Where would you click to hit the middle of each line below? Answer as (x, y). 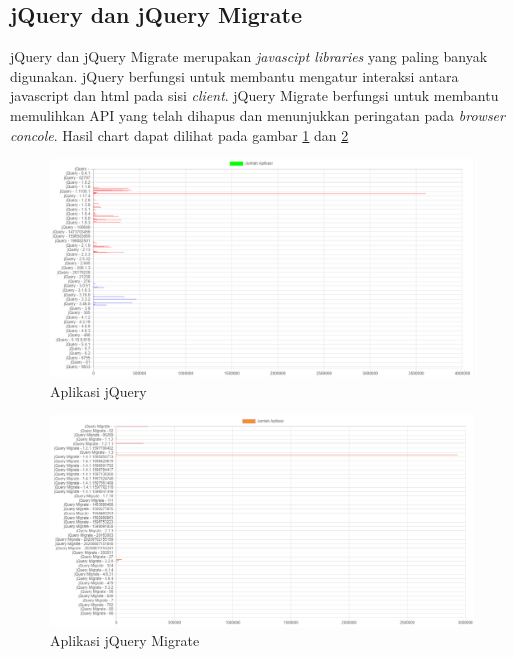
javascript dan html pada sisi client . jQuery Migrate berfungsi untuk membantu (254, 95)
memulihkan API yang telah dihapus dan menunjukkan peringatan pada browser (257, 114)
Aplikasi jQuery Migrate (125, 640)
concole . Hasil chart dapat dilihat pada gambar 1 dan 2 (179, 134)
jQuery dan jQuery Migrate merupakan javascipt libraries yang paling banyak (249, 56)
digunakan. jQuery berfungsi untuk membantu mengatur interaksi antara (234, 75)
